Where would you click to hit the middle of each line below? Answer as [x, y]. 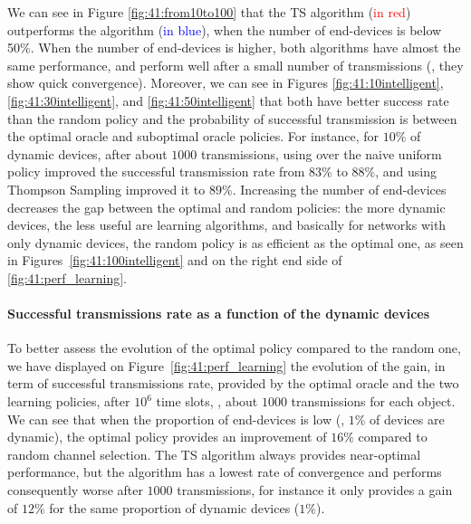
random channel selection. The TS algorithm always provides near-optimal [214, 454]
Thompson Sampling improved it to [106, 189]
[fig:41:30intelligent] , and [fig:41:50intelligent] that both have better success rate [228, 100]
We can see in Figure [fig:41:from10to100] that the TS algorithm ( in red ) [209, 12]
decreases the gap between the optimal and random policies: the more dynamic [226, 207]
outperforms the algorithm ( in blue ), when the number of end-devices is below [225, 29]
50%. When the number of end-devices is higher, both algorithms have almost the [234, 48]
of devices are [407, 419]
